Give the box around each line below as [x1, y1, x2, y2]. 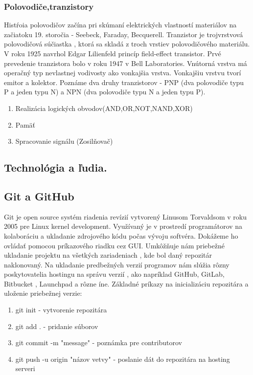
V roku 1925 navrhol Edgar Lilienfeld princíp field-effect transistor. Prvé [4, 48, 221, 58]
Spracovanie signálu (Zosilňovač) [15, 136, 113, 146]
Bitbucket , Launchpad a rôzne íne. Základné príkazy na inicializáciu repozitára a [4, 278, 249, 288]
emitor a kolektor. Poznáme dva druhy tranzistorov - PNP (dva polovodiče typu [4, 77, 244, 87]
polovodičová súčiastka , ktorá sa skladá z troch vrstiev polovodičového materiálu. [4, 39, 250, 49]
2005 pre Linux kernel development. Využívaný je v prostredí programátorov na [4, 221, 243, 231]
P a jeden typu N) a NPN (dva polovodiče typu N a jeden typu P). [4, 87, 206, 97]
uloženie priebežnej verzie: [4, 288, 82, 298]
